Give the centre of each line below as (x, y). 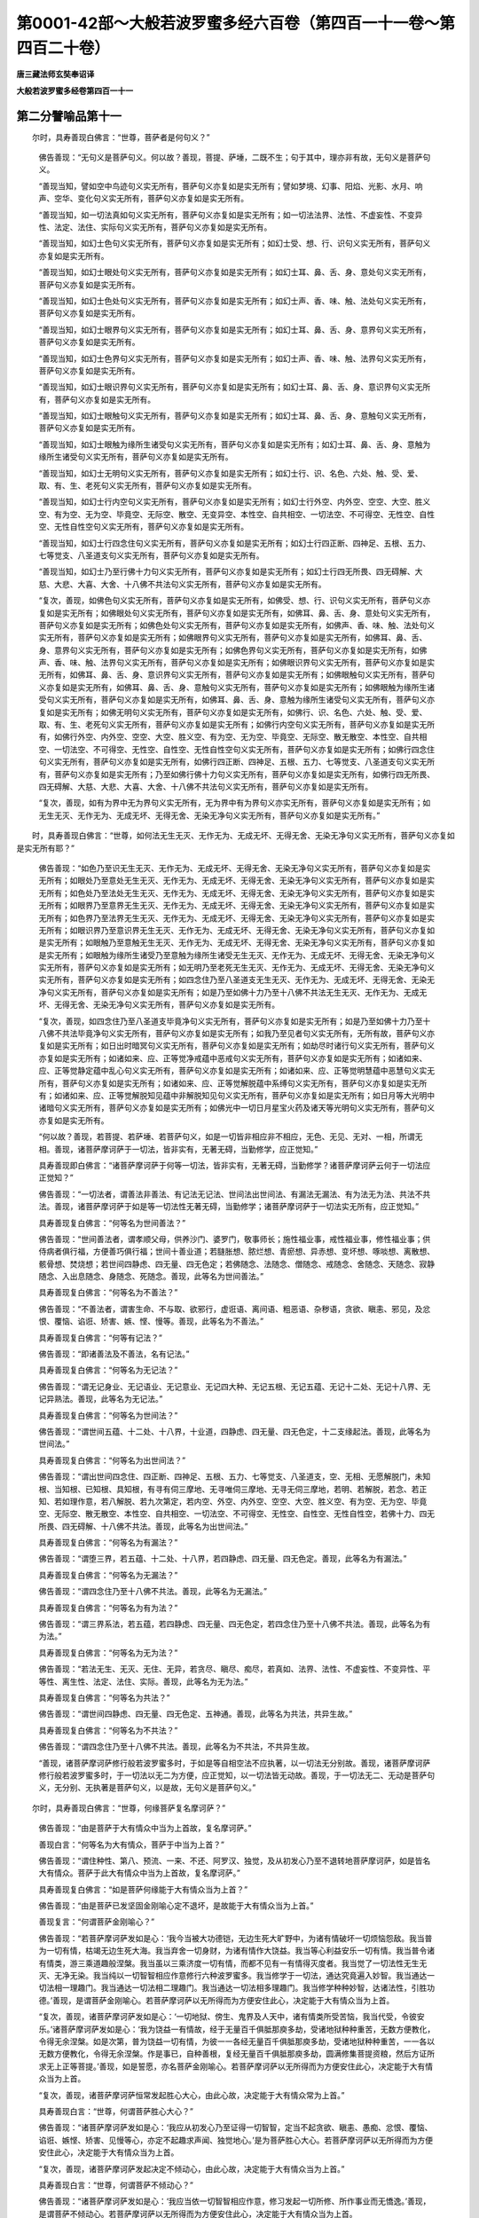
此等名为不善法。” (232, 1321)
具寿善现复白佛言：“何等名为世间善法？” (112, 1223)
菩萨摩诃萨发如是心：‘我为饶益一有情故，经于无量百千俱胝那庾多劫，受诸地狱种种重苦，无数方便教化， (247, 2029)
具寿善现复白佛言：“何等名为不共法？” (108, 1730)
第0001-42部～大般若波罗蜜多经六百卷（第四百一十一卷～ (228, 23)
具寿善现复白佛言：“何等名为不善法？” (108, 1293)
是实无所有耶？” (46, 848)
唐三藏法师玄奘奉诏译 (55, 75)
